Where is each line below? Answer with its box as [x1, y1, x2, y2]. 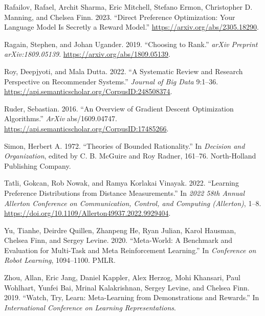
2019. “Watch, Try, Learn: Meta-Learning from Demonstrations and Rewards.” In [4, 292, 259, 303]
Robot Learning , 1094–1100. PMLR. [4, 255, 116, 265]
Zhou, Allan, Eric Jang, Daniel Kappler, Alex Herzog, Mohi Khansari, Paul [4, 272, 240, 283]
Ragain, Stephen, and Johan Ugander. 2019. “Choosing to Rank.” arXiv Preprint [4, 38, 258, 49]
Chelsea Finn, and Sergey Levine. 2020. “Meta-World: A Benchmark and [4, 235, 233, 245]
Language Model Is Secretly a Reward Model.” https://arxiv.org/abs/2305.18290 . [4, 21, 259, 32]
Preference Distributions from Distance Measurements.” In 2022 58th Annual [4, 187, 245, 198]
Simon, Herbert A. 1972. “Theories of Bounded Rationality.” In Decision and [4, 140, 245, 151]
